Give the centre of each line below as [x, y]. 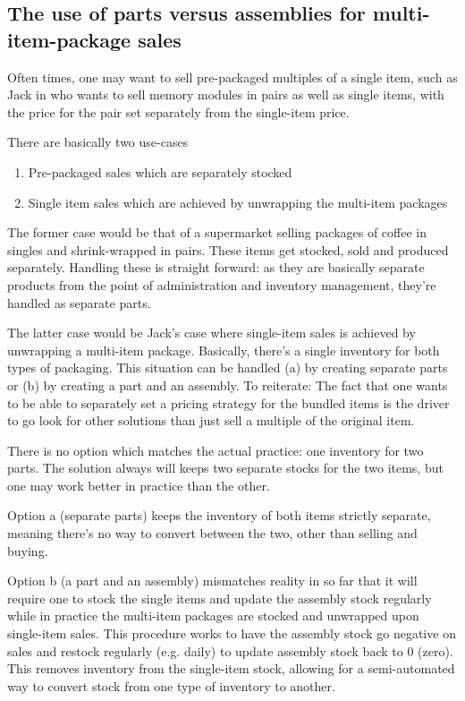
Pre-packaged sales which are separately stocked [160, 171]
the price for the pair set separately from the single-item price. [178, 111]
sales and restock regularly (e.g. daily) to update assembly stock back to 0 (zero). [230, 650]
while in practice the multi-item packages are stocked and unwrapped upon [213, 616]
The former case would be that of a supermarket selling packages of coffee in [217, 232]
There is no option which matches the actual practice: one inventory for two [216, 450]
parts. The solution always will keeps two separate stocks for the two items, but [225, 468]
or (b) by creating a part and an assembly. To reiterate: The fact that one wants [228, 385]
